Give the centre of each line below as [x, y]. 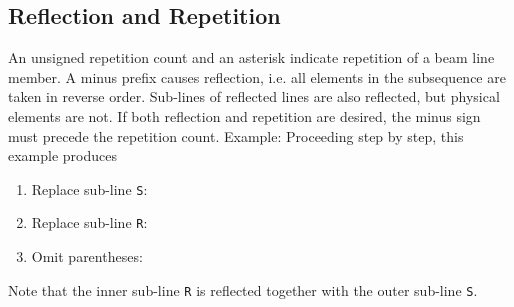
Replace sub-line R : [89, 222]
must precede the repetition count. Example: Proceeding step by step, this [236, 135]
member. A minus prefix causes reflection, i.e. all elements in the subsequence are [257, 76]
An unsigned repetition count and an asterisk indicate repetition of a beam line [251, 57]
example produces [63, 155]
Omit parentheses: [87, 256]
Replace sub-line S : [89, 188]
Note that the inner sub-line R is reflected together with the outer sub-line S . [243, 289]
